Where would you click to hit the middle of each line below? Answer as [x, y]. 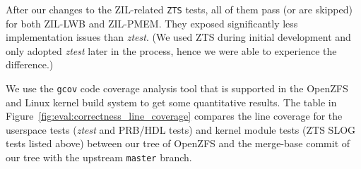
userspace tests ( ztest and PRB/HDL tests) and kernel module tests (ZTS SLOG [181, 129]
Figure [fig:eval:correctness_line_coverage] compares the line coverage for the [174, 116]
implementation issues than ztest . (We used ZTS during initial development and [178, 37]
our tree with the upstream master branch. [99, 157]
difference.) [30, 64]
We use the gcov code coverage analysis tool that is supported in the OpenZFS [177, 88]
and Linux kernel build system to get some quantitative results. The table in [171, 102]
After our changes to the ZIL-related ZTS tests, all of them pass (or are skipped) [179, 9]
